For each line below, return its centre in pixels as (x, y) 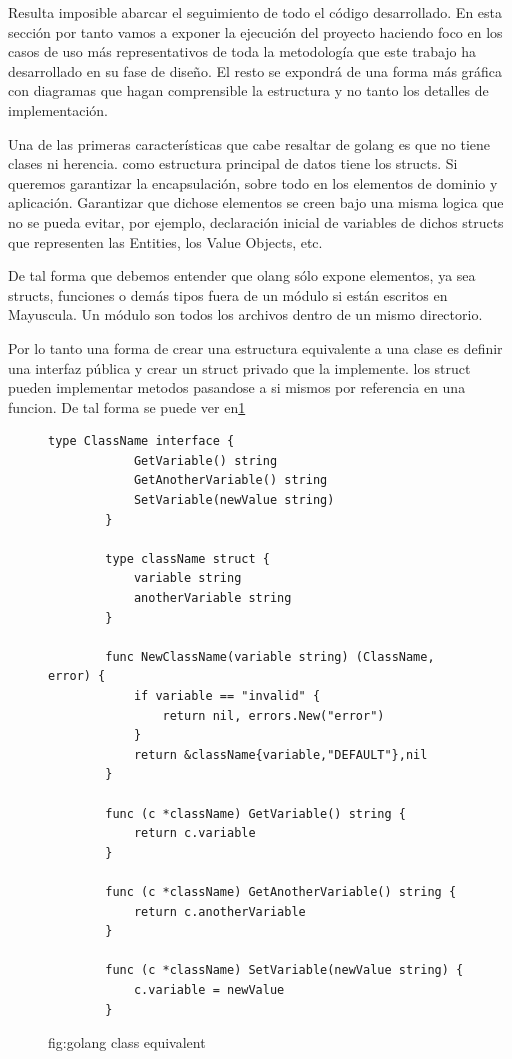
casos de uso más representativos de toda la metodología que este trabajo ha (242, 51)
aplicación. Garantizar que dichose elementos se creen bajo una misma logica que (256, 202)
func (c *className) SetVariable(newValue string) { (284, 970)
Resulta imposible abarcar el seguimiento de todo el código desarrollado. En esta (255, 12)
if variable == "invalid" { (227, 696)
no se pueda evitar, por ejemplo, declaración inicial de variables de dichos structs (256, 221)
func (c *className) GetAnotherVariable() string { (281, 891)
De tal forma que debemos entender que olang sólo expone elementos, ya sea (242, 275)
